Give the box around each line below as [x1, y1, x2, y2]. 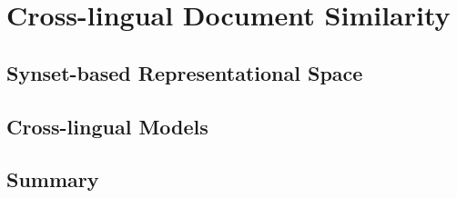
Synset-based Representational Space [6, 58, 363, 86]
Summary [6, 165, 99, 193]
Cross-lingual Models [6, 112, 208, 140]
